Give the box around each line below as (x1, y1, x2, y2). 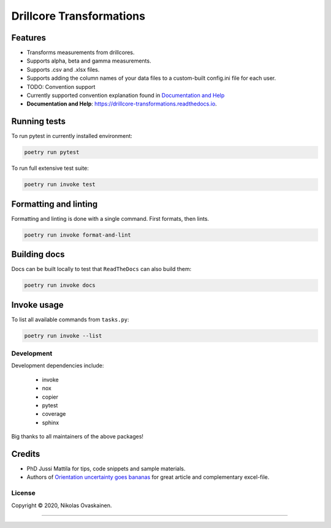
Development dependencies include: (11, 362, 104, 369)
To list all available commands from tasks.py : (11, 316, 129, 323)
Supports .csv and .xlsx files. (26, 66, 100, 73)
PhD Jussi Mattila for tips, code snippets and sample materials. (26, 465, 186, 472)
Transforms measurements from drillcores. (26, 49, 135, 56)
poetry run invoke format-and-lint (24, 231, 131, 239)
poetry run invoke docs (24, 282, 96, 289)
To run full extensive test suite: (11, 164, 89, 172)
